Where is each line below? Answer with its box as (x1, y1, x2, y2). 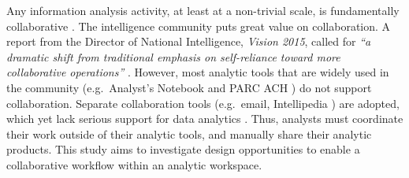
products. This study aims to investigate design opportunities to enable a (6, 141, 360, 158)
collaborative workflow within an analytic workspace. (6, 156, 262, 172)
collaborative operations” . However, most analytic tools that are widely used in (6, 64, 389, 80)
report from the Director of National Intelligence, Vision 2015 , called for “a (6, 33, 371, 50)
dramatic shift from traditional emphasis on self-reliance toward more (6, 48, 340, 65)
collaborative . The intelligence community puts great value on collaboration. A (6, 17, 391, 34)
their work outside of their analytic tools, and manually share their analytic (6, 125, 372, 142)
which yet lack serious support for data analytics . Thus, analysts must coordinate (6, 110, 403, 127)
